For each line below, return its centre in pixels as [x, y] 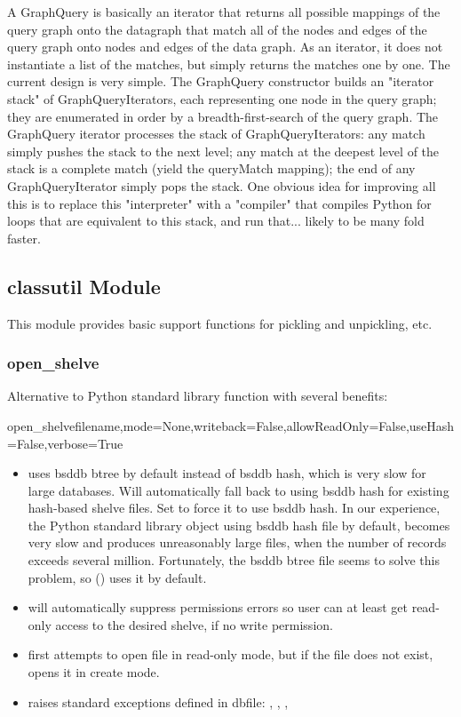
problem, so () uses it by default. [117, 577]
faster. [24, 238]
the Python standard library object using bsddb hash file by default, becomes [239, 525]
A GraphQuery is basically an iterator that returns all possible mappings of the [224, 12]
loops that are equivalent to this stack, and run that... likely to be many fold [216, 221]
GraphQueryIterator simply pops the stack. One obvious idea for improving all [222, 185]
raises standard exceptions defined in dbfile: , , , [158, 701]
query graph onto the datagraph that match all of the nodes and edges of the [217, 29]
